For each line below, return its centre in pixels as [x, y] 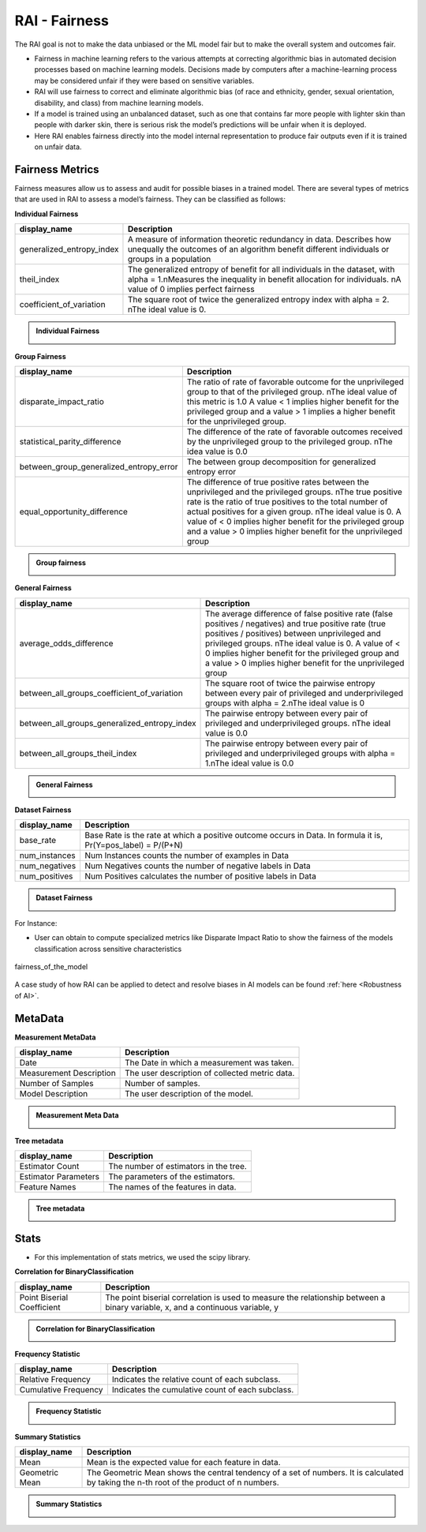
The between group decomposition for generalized [281, 462]
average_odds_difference [66, 643]
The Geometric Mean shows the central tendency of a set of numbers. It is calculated [245, 1473]
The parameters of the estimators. [172, 1176]
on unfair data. [58, 147]
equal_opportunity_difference [73, 511]
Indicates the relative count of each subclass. [196, 1380]
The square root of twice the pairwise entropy [290, 683]
